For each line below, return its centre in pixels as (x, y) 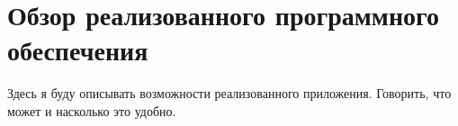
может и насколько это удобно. (92, 110)
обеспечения (78, 50)
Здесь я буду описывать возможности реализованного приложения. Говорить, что (229, 93)
